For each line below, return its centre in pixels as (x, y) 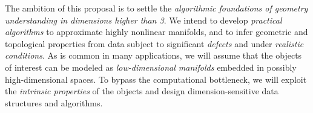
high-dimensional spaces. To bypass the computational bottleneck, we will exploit (156, 79)
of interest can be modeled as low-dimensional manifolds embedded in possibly (151, 67)
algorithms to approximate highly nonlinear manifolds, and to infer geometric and (156, 32)
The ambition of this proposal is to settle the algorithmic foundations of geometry (156, 8)
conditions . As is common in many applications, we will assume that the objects (153, 55)
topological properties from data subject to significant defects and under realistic (154, 43)
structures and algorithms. (54, 102)
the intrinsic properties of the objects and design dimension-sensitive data (142, 91)
